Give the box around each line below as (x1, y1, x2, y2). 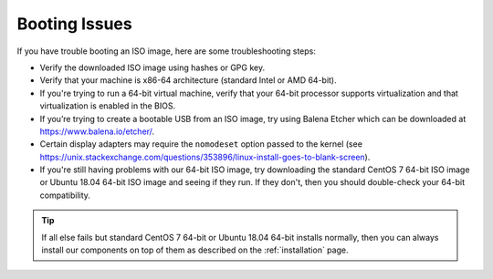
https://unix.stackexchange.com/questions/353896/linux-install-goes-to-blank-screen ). (39, 151, 371, 162)
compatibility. (39, 190, 91, 201)
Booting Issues (16, 14, 132, 34)
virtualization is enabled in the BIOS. (39, 100, 176, 111)
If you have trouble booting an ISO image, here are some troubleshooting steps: (16, 46, 317, 57)
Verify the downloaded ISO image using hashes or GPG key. (39, 62, 265, 73)
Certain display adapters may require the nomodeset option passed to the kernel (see (39, 139, 362, 150)
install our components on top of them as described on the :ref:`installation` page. (41, 244, 349, 255)
